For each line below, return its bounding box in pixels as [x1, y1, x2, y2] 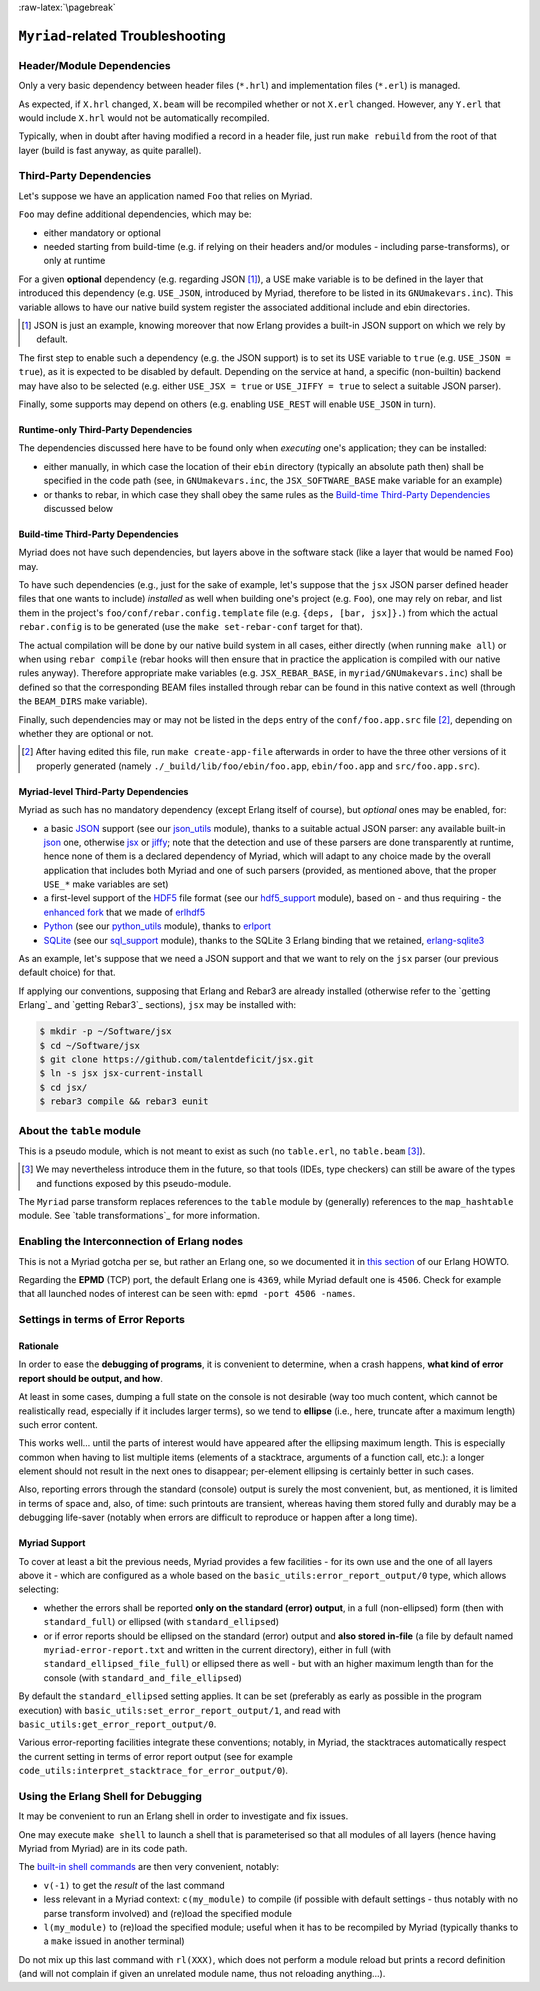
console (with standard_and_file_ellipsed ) [43, 1671, 242, 1684]
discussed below [43, 502, 114, 514]
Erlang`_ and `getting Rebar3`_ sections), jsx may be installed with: [18, 999, 297, 1011]
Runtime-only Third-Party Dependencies [18, 423, 193, 435]
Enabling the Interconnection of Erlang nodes [18, 1235, 244, 1249]
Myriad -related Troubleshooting [18, 27, 226, 44]
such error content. [18, 1418, 99, 1430]
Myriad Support [18, 1537, 86, 1549]
